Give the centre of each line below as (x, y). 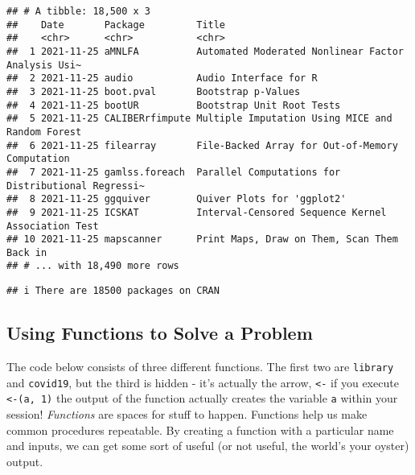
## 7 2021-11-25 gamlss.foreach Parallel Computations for (174, 172)
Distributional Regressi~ (76, 186)
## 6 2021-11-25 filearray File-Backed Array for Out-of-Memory (202, 145)
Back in (27, 252)
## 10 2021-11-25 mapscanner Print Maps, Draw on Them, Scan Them (202, 240)
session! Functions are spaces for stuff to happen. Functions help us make (187, 413)
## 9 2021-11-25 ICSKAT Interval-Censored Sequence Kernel (197, 212)
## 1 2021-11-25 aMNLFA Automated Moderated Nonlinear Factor (205, 51)
